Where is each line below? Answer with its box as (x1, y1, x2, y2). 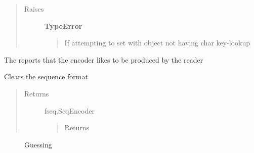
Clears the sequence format (4, 71, 88, 82)
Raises (24, 4, 44, 14)
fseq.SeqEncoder (44, 105, 95, 116)
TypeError (44, 20, 82, 31)
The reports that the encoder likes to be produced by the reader (4, 54, 203, 65)
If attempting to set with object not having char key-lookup (64, 37, 250, 48)
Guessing (24, 139, 52, 149)
